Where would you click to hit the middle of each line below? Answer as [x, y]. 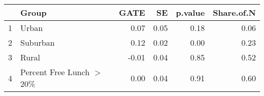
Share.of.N [234, 12]
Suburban [38, 42]
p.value [190, 12]
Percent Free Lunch [55, 72]
